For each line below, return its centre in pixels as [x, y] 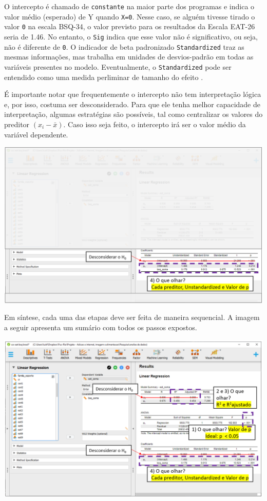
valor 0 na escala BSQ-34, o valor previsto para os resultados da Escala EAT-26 [130, 26]
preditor [17, 124]
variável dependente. [36, 134]
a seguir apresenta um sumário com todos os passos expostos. [101, 327]
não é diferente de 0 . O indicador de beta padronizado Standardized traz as [124, 46]
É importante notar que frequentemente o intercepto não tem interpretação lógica [133, 94]
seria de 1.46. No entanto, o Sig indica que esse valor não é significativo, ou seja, [131, 36]
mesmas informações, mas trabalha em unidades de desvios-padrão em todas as [129, 57]
